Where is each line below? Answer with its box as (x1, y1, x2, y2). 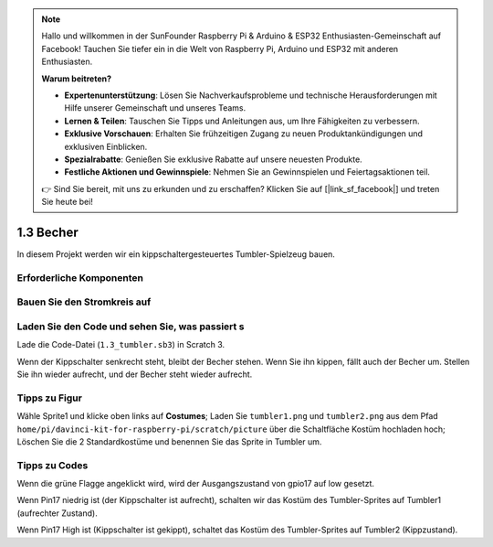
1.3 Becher (16, 224, 79, 240)
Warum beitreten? (41, 73, 112, 84)
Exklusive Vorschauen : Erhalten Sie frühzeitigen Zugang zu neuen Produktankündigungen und (64, 128, 424, 139)
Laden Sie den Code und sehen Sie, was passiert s (16, 320, 245, 333)
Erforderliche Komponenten (16, 271, 143, 284)
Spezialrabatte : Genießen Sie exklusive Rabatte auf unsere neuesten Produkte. (64, 154, 362, 165)
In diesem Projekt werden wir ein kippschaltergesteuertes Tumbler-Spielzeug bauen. (16, 248, 335, 260)
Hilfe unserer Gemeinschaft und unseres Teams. (64, 102, 246, 113)
